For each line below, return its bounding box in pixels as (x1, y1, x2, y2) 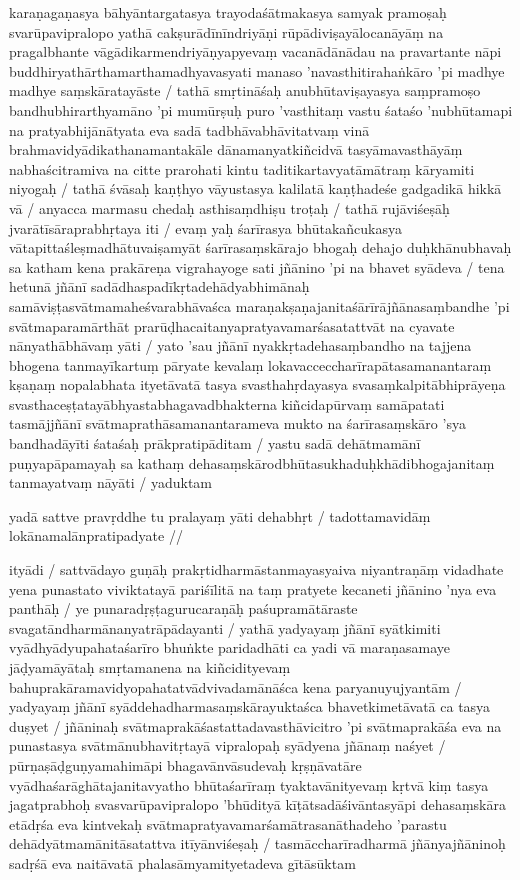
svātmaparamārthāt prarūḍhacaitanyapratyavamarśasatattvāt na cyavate (9, 315, 455, 336)
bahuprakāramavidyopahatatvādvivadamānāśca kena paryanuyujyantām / (9, 676, 462, 697)
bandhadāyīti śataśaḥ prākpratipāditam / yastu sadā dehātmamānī (9, 433, 421, 454)
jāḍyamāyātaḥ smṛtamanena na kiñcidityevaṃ (9, 657, 291, 677)
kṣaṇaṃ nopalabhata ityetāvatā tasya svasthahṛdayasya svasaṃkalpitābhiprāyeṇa (9, 374, 506, 395)
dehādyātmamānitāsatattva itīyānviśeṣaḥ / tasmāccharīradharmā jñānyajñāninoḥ (9, 833, 506, 854)
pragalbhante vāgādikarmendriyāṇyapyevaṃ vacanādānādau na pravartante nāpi (9, 41, 502, 62)
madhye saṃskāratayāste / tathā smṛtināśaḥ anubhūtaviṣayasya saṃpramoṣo (9, 80, 481, 101)
